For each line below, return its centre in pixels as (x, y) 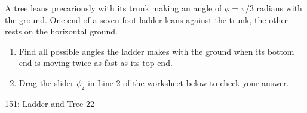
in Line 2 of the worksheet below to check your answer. (188, 82)
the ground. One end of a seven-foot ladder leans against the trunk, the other (147, 19)
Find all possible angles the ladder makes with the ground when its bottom (156, 51)
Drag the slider (46, 82)
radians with (279, 8)
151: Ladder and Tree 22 (50, 103)
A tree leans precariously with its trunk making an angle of (113, 8)
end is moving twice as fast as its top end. (96, 63)
